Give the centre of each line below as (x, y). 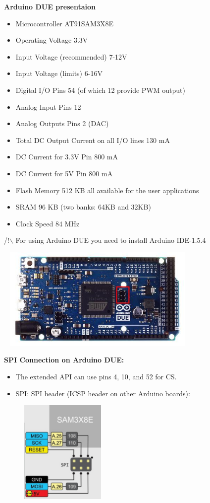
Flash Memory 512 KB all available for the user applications (107, 190)
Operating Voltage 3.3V (52, 40)
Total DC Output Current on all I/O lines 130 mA (93, 140)
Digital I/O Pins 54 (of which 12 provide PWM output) (100, 90)
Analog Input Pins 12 (48, 107)
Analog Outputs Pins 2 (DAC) (62, 123)
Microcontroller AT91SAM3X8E (64, 23)
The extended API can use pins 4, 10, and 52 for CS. (96, 377)
